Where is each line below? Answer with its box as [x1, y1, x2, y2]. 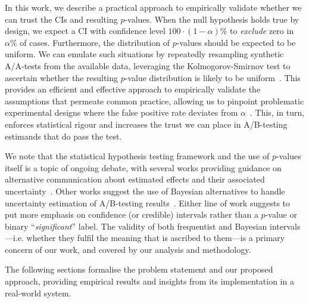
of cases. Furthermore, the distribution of [20, 36, 170, 48]
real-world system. [5, 286, 71, 299]
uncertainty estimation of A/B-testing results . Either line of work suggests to [5, 196, 291, 209]
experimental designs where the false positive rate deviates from [5, 106, 238, 119]
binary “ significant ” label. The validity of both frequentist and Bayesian [5, 219, 267, 232]
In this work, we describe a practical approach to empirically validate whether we [5, 1, 302, 13]
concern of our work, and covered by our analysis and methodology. [5, 243, 251, 255]
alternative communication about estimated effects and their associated [5, 173, 265, 185]
